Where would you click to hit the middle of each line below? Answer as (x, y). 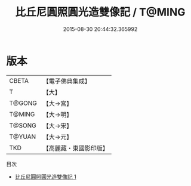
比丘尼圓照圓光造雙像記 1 (45, 176)
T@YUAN (23, 137)
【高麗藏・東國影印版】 (76, 148)
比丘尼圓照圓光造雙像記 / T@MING (100, 12)
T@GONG (23, 103)
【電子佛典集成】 (67, 81)
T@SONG (23, 125)
